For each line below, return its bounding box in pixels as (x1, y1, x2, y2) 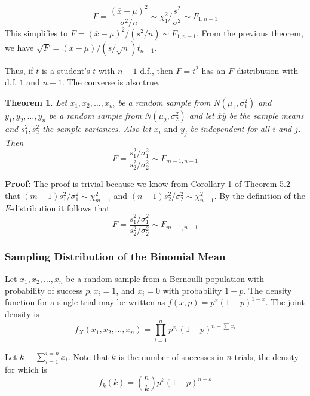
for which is (5, 363, 47, 375)
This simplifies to (5, 26, 68, 39)
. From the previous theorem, (196, 26, 303, 39)
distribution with (236, 64, 299, 76)
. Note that (67, 350, 109, 363)
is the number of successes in (118, 350, 224, 363)
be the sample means (229, 109, 304, 121)
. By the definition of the (214, 189, 305, 202)
